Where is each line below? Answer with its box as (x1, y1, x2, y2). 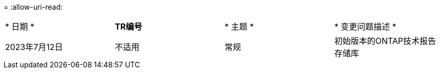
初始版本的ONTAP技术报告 (334, 36, 436, 46)
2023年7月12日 (5, 42, 63, 52)
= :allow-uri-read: (4, 3, 63, 11)
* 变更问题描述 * (334, 21, 397, 32)
